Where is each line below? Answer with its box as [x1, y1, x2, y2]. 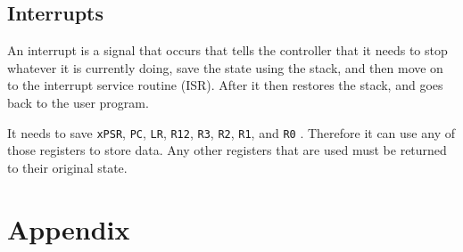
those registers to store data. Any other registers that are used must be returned [7, 141, 447, 159]
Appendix [7, 210, 130, 247]
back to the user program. [7, 93, 149, 111]
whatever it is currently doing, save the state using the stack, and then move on [7, 58, 443, 77]
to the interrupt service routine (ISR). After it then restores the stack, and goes [7, 76, 443, 94]
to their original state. [7, 158, 128, 176]
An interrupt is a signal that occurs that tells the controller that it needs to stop [7, 41, 448, 60]
